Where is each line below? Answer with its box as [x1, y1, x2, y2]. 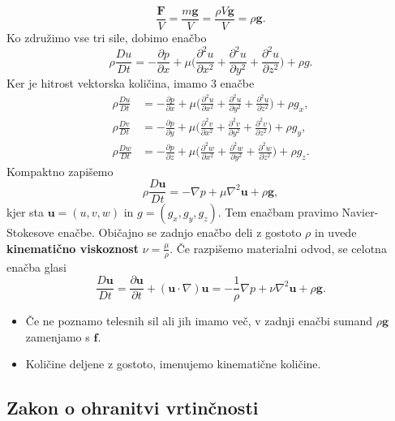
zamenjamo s [25, 328, 90, 345]
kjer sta [6, 204, 45, 221]
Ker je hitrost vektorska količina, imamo [6, 75, 208, 92]
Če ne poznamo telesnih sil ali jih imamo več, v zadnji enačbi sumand [25, 312, 373, 329]
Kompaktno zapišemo [6, 162, 114, 179]
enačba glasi [6, 258, 67, 275]
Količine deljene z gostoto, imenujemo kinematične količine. [25, 355, 321, 372]
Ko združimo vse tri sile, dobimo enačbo [6, 29, 207, 46]
